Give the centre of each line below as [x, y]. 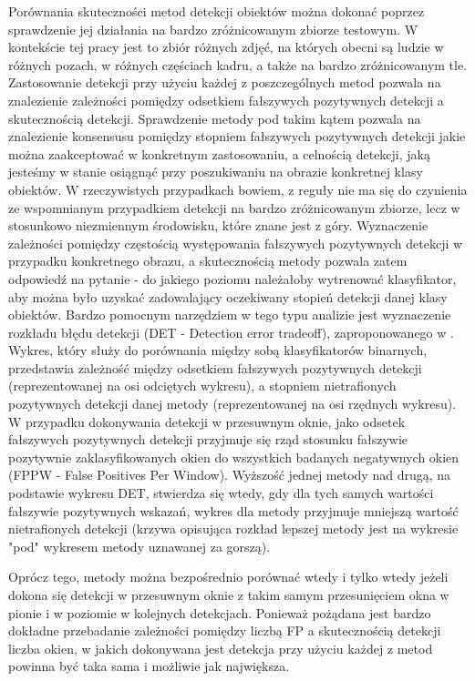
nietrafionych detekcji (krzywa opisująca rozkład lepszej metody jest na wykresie [233, 529]
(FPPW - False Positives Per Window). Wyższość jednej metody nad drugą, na [230, 475]
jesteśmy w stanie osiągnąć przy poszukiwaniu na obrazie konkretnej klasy [216, 172]
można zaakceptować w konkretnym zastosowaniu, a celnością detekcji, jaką [219, 153]
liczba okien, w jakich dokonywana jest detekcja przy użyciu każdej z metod [221, 648]
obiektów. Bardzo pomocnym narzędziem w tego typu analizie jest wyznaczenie [230, 315]
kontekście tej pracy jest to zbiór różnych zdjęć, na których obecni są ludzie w [226, 47]
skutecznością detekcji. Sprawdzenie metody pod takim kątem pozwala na [215, 118]
